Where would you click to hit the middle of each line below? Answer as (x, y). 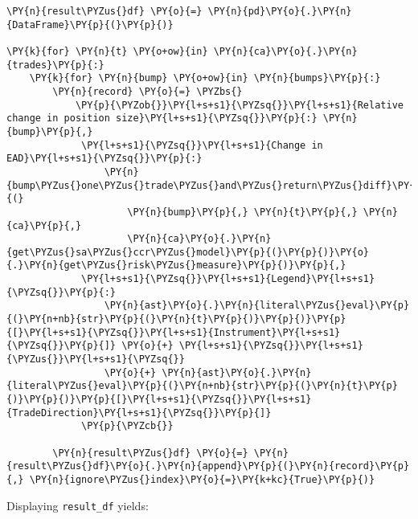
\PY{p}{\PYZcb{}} (127, 426)
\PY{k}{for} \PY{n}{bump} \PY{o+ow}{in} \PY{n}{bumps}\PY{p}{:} (205, 78)
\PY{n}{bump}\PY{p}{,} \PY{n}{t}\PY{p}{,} (242, 212)
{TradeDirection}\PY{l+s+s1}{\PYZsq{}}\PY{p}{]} (139, 413)
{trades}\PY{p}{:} (55, 65)
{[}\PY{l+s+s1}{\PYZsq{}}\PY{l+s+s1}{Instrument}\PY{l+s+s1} (174, 332)
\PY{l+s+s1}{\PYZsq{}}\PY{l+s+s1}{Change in (202, 145)
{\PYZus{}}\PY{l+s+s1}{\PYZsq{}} (96, 360)
